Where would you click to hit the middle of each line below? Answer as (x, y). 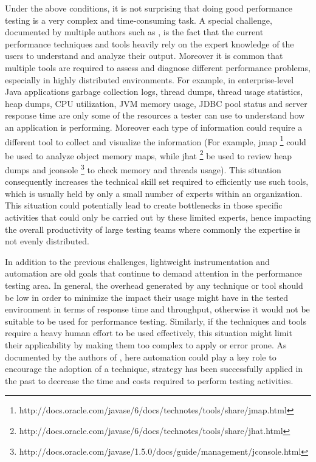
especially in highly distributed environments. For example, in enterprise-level (149, 79)
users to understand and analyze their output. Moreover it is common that (144, 56)
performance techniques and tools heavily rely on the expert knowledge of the (149, 43)
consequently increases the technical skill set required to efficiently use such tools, (157, 181)
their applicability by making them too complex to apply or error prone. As (146, 345)
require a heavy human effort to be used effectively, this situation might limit (149, 333)
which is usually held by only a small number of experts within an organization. (154, 193)
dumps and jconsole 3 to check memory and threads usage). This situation (143, 169)
